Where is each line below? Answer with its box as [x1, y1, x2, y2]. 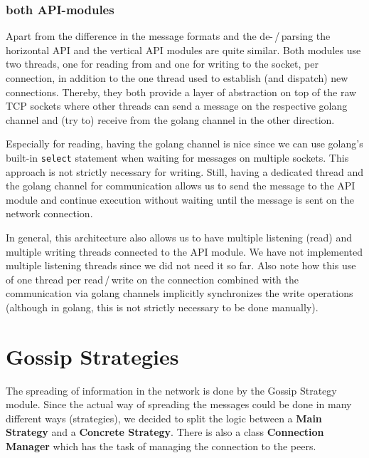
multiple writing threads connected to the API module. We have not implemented [6, 244, 363, 259]
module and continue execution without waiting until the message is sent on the [6, 192, 354, 207]
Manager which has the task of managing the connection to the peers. [6, 439, 316, 454]
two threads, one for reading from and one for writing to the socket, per [6, 56, 319, 71]
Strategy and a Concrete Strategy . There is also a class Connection [6, 425, 324, 439]
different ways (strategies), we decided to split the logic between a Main [6, 410, 322, 425]
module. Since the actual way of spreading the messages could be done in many [6, 397, 352, 412]
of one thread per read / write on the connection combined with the [6, 271, 299, 286]
